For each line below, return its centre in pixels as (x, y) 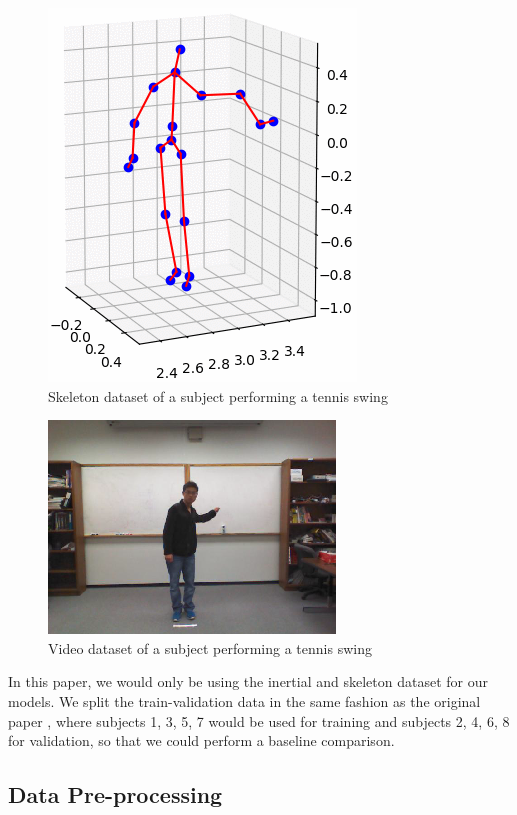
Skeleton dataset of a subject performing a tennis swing (218, 395)
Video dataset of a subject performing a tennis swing (210, 647)
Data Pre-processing (115, 794)
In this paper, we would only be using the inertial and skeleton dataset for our (248, 681)
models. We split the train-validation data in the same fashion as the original (244, 700)
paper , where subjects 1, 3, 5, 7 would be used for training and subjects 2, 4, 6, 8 (259, 720)
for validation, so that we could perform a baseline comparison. (201, 740)
